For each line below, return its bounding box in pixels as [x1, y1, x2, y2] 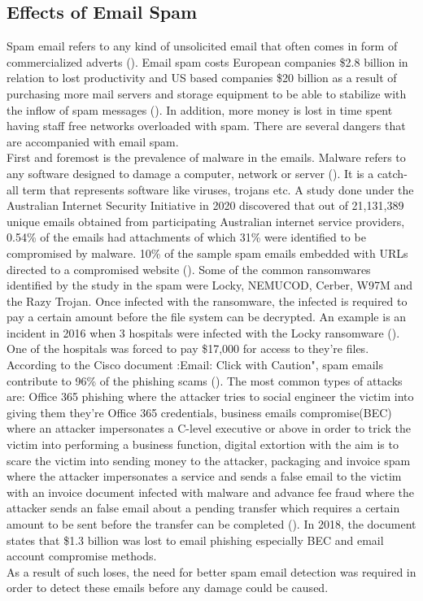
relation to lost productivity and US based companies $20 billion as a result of [7, 69, 397, 86]
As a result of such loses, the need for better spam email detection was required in [7, 563, 416, 580]
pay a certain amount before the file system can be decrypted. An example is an [7, 308, 407, 325]
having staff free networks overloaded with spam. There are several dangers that [7, 117, 406, 134]
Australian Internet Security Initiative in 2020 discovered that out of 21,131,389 [7, 197, 404, 214]
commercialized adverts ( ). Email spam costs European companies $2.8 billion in [7, 53, 408, 70]
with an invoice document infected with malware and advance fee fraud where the [7, 483, 414, 500]
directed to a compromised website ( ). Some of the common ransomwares [7, 260, 371, 277]
